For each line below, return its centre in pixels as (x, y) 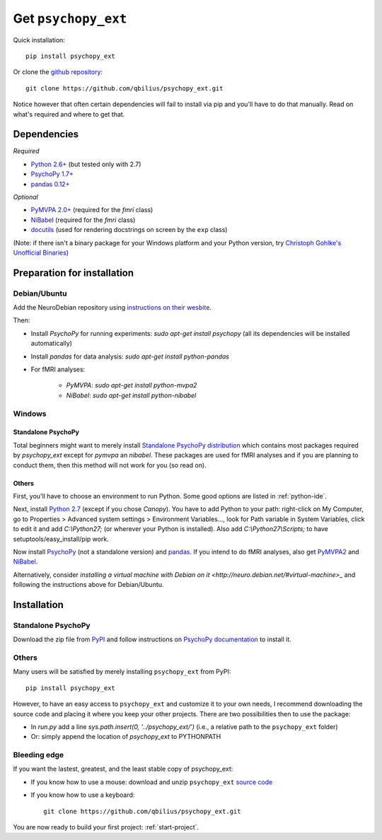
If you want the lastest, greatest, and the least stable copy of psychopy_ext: (123, 769)
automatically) (51, 344)
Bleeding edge (39, 755)
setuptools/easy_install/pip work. (61, 539)
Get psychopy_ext (70, 18)
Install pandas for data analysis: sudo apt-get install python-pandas (130, 356)
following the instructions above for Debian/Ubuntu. (88, 585)
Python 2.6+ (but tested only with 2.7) (86, 164)
